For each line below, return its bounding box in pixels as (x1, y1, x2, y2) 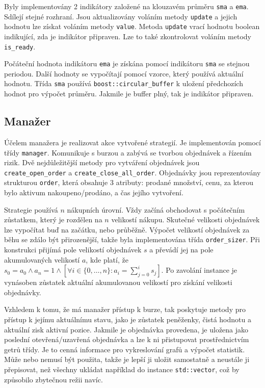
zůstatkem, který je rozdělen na (4, 214, 102, 225)
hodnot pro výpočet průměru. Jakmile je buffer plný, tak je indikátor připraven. (4, 88, 254, 99)
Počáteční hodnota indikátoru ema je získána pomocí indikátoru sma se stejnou (4, 58, 250, 69)
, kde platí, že (86, 254, 128, 265)
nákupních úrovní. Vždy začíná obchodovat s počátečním (67, 204, 245, 215)
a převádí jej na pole (149, 244, 214, 255)
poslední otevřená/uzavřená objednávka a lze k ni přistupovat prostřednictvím (4, 334, 249, 345)
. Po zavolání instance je (161, 265, 237, 275)
